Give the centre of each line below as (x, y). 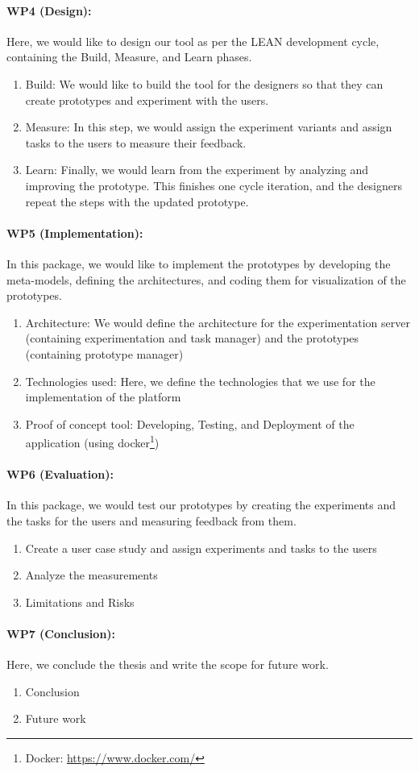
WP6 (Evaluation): (60, 474)
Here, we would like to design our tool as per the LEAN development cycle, (193, 41)
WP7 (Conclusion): (61, 633)
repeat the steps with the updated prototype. (137, 201)
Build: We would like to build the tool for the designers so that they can (204, 83)
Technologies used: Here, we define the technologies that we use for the (200, 381)
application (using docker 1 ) (92, 441)
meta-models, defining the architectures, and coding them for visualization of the (206, 279)
